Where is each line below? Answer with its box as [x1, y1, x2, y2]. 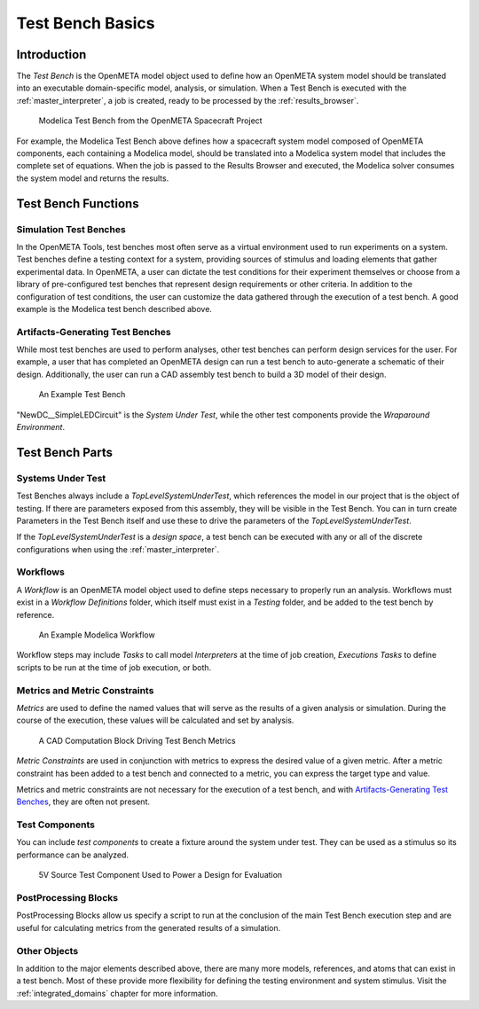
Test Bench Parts [16, 444, 113, 460]
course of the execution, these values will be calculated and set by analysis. [16, 715, 294, 726]
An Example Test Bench [38, 389, 126, 400]
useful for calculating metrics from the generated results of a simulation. [16, 922, 281, 933]
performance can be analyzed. [16, 849, 129, 860]
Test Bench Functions [16, 196, 139, 211]
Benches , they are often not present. [16, 796, 151, 807]
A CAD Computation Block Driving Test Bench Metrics [38, 735, 236, 746]
